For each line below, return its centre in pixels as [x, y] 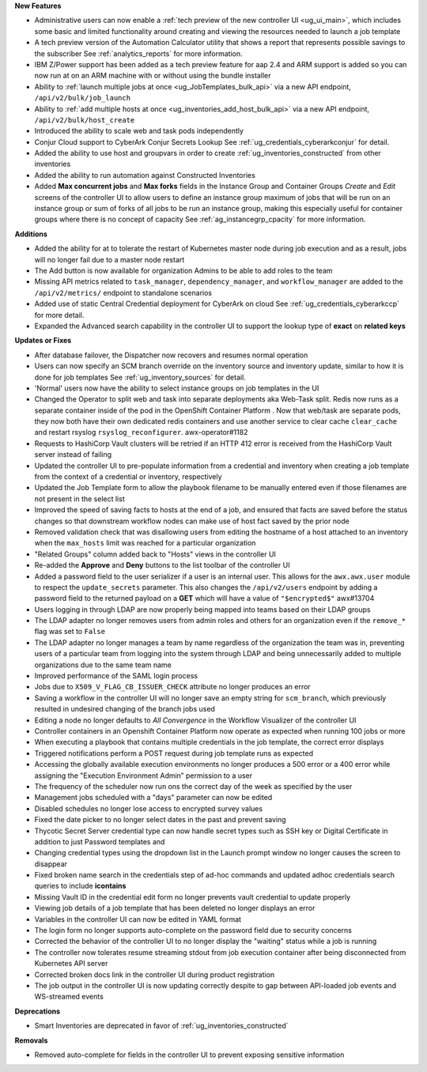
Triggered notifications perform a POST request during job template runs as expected [174, 753]
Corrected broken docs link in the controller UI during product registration [155, 974]
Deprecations [38, 1011]
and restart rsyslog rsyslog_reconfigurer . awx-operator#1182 [141, 432]
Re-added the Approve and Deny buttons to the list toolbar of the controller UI [162, 565]
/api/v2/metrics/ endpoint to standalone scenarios [123, 293]
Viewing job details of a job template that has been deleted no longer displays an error [175, 908]
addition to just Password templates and [100, 841]
